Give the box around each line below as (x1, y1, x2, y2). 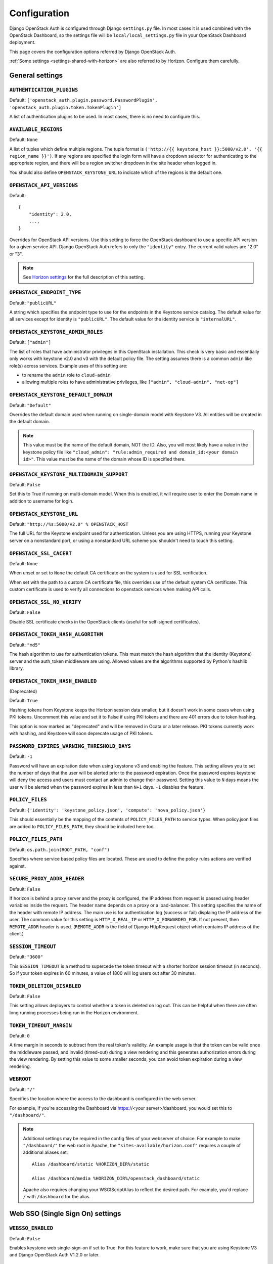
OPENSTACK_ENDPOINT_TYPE (9, 289, 81, 296)
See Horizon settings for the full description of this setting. (23, 274, 145, 280)
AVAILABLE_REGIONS (9, 126, 63, 132)
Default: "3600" (9, 954, 43, 960)
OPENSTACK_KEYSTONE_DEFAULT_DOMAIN (9, 392, 113, 398)
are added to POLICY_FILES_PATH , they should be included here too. (9, 823, 155, 829)
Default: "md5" (9, 642, 40, 648)
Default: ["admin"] (9, 339, 52, 345)
